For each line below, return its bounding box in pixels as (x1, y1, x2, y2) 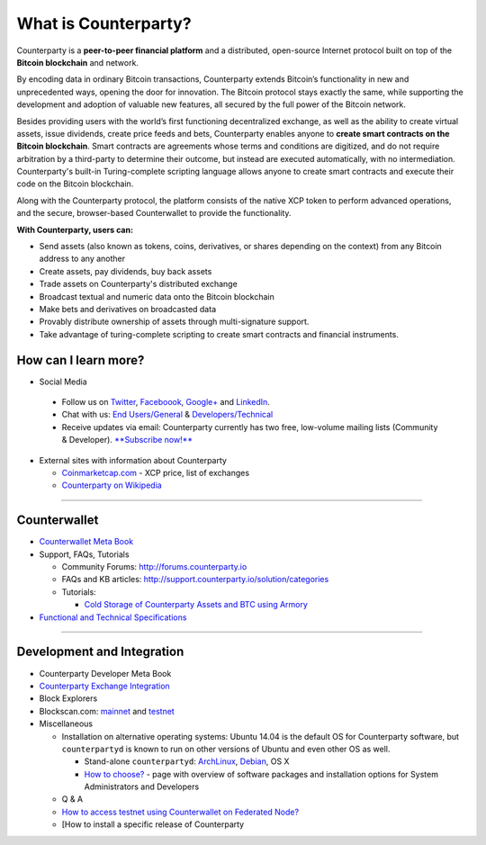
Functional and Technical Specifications (39, 612, 187, 623)
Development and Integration (16, 644, 184, 660)
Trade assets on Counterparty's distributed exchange (39, 279, 238, 290)
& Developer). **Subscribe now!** (61, 435, 193, 445)
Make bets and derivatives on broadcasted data (39, 303, 216, 314)
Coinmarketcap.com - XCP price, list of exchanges (61, 468, 250, 478)
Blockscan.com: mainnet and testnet (39, 706, 175, 716)
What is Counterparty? (16, 13, 193, 33)
